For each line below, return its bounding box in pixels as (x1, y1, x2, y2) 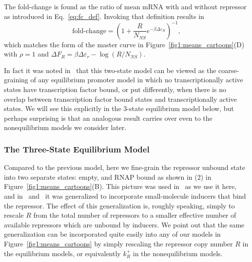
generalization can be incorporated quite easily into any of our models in (4, 229, 221, 239)
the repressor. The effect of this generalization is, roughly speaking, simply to (4, 200, 235, 210)
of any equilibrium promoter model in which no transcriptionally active (30, 75, 243, 85)
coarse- (218, 65, 239, 75)
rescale (4, 210, 24, 220)
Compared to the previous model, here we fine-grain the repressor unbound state (4, 162, 245, 172)
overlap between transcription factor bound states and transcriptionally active (4, 94, 237, 104)
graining (4, 75, 28, 85)
